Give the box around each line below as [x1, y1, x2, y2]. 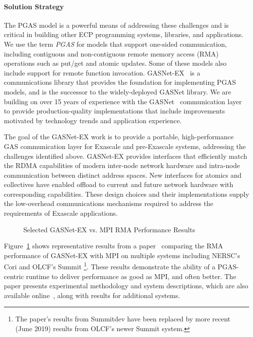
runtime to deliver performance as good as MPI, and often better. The [26, 271, 236, 281]
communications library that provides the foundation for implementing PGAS [4, 77, 236, 87]
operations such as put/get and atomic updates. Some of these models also [4, 58, 227, 68]
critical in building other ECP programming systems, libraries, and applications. [4, 29, 244, 39]
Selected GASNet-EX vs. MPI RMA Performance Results [23, 224, 195, 234]
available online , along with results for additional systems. [4, 290, 181, 300]
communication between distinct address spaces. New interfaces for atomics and [4, 169, 242, 180]
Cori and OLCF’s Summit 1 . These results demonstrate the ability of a [4, 260, 216, 272]
